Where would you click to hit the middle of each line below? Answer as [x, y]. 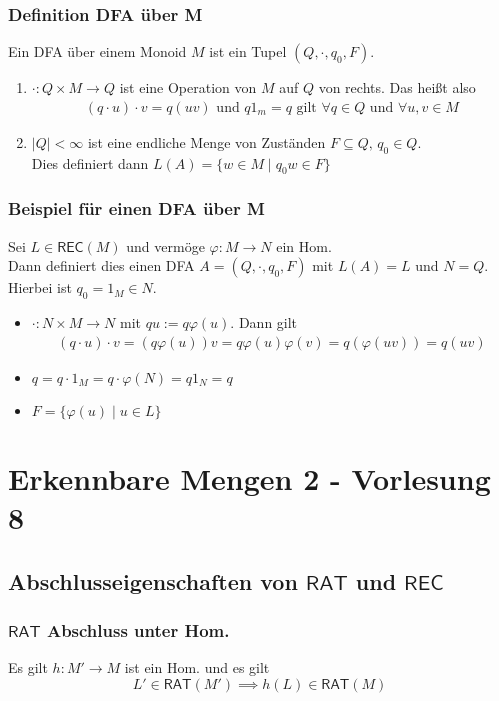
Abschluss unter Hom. [138, 629]
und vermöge [165, 245]
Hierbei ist [40, 287]
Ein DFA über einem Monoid [97, 51]
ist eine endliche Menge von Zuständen [206, 141]
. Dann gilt [264, 322]
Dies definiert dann [90, 162]
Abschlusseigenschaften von [153, 580]
